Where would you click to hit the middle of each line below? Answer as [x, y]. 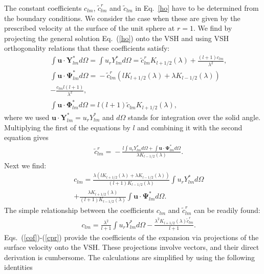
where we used [27, 117]
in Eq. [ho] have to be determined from [197, 8]
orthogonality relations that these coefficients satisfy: [87, 48]
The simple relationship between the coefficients [79, 210]
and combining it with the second [190, 127]
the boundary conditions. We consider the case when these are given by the [122, 18]
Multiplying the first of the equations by [67, 127]
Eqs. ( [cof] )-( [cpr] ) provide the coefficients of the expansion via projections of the [131, 237]
